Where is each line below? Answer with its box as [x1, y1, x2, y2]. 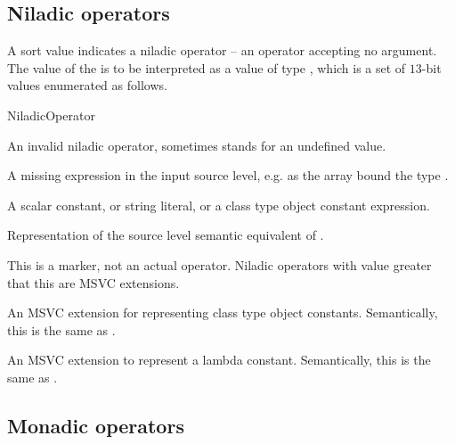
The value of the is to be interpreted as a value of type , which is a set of [7, 58, 406, 77]
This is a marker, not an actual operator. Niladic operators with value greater [7, 255, 432, 274]
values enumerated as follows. [7, 76, 167, 95]
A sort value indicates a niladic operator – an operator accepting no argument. [7, 41, 437, 60]
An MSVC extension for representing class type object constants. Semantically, [7, 303, 438, 322]
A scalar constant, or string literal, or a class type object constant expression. [7, 195, 430, 214]
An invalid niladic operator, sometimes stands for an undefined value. [7, 136, 386, 154]
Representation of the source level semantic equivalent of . [7, 226, 324, 244]
